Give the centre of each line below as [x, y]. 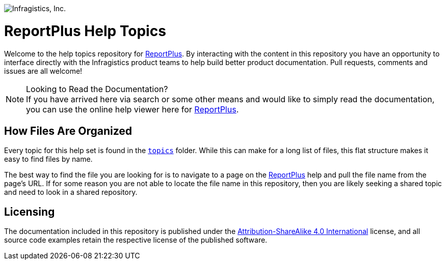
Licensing [30, 212]
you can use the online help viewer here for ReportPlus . [133, 109]
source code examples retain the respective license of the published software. [136, 240]
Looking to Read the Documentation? [97, 89]
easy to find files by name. [48, 159]
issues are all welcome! [43, 71]
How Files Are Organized [68, 131]
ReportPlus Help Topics [85, 31]
